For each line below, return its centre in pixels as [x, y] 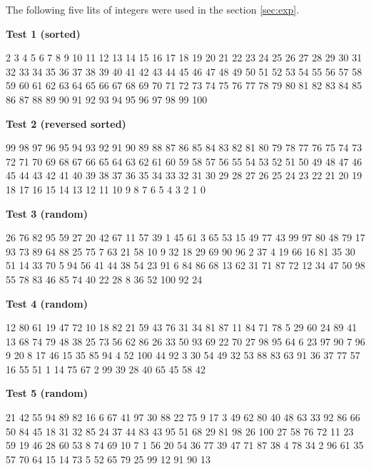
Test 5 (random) [47, 393]
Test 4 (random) [47, 303]
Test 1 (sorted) [43, 33]
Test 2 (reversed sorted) [66, 123]
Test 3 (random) [47, 213]
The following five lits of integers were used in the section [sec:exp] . [153, 9]
